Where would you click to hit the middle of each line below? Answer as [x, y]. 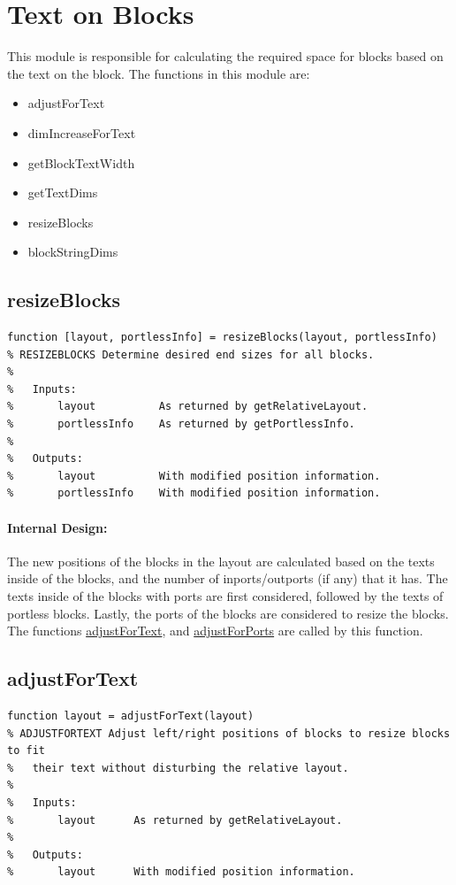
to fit [26, 751]
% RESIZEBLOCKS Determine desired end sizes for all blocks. [191, 354]
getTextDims [63, 192]
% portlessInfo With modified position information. [194, 493]
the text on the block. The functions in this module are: [159, 73]
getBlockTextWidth [81, 162]
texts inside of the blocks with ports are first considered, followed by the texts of [225, 596]
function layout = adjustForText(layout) [131, 716]
